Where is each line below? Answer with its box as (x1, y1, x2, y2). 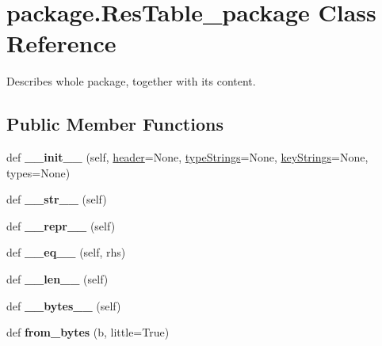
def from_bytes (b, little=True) (6, 324, 170, 340)
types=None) (6, 164, 71, 181)
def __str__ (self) (6, 191, 107, 207)
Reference (6, 27, 117, 59)
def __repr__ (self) (6, 217, 116, 234)
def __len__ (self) (6, 271, 109, 287)
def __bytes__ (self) (6, 297, 121, 314)
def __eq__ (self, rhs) (6, 244, 126, 260)
